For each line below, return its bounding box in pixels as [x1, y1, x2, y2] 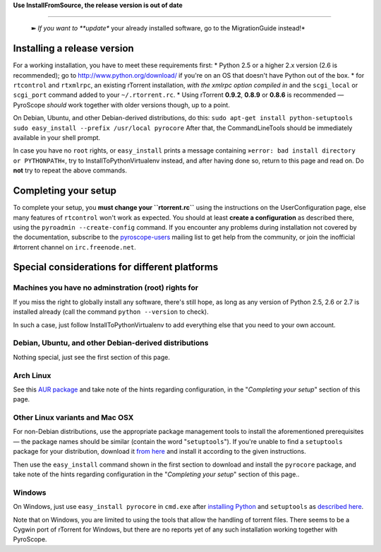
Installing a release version [13, 42, 134, 54]
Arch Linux [13, 370, 52, 380]
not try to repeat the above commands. [13, 166, 127, 175]
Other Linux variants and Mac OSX [13, 413, 134, 423]
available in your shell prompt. [13, 134, 101, 142]
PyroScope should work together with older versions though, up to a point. [13, 100, 231, 109]
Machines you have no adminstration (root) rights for [13, 283, 199, 293]
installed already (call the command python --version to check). [13, 307, 209, 316]
